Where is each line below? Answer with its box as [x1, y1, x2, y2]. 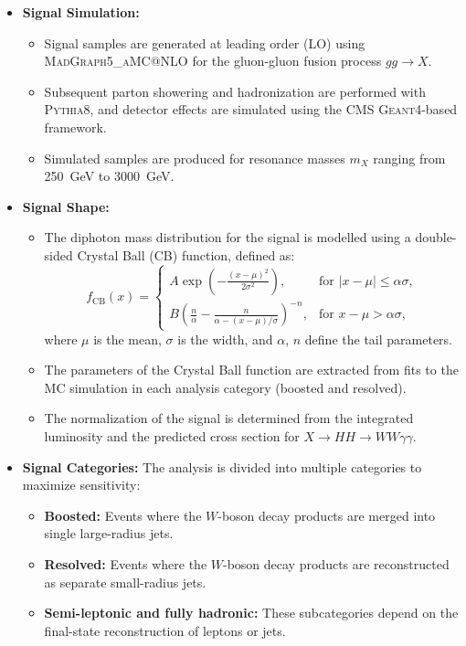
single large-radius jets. [44, 524, 174, 543]
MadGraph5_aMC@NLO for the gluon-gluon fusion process [44, 51, 382, 70]
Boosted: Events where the [44, 505, 202, 524]
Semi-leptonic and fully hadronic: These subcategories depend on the [44, 603, 459, 622]
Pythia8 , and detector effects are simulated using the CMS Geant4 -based [44, 100, 458, 119]
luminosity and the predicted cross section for [44, 426, 300, 445]
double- [415, 228, 457, 247]
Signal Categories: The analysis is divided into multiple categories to [22, 457, 422, 476]
